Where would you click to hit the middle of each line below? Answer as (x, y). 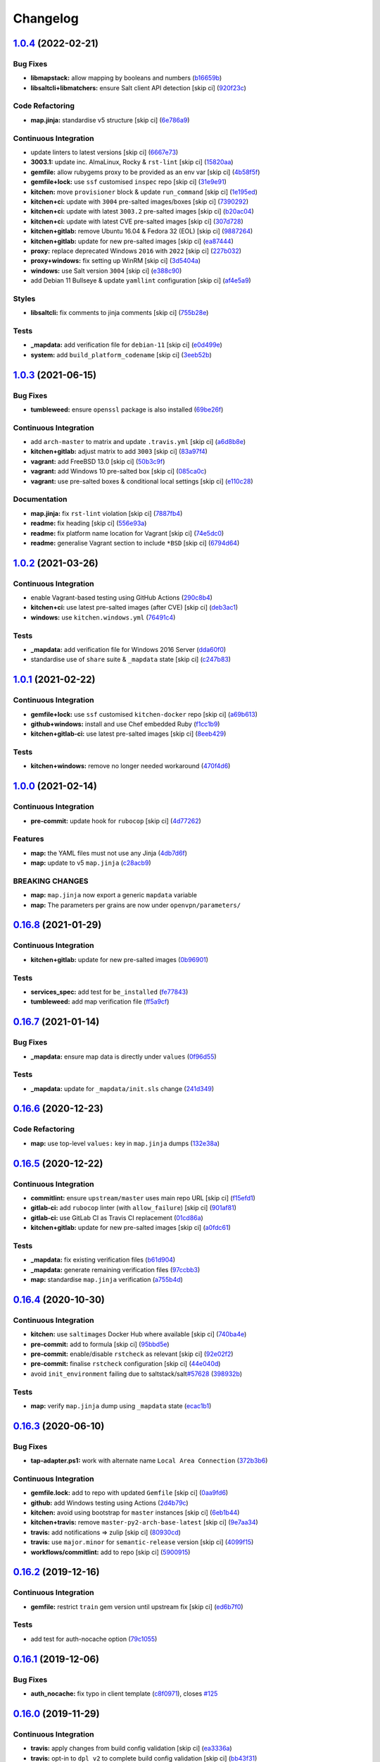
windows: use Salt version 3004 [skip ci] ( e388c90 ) (106, 271)
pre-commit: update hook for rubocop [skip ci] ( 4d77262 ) (116, 820)
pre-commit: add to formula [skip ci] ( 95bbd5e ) (100, 1344)
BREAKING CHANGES (51, 881)
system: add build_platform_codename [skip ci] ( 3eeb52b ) (121, 355)
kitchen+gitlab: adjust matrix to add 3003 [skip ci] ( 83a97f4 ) (119, 452)
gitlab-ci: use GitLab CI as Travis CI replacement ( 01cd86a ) (117, 1218)
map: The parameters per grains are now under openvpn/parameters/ (136, 905)
